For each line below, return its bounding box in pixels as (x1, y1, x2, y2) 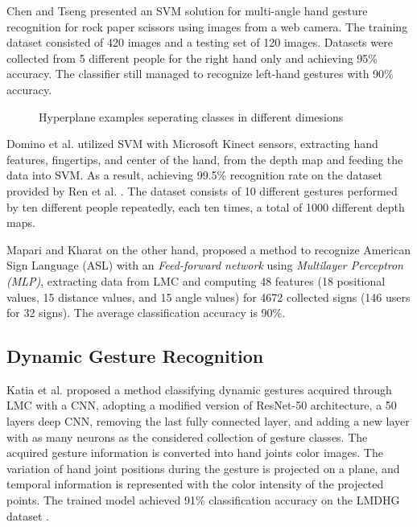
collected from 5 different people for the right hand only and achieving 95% (6, 49, 378, 66)
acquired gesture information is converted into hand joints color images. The (6, 444, 383, 461)
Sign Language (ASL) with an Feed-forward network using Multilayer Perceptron (6, 257, 403, 274)
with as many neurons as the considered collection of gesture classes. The (6, 428, 368, 445)
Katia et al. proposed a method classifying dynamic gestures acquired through (6, 381, 392, 397)
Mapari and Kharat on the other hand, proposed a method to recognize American (6, 241, 411, 257)
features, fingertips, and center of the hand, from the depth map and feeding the (6, 150, 403, 167)
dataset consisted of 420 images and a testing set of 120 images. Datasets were (6, 34, 393, 51)
